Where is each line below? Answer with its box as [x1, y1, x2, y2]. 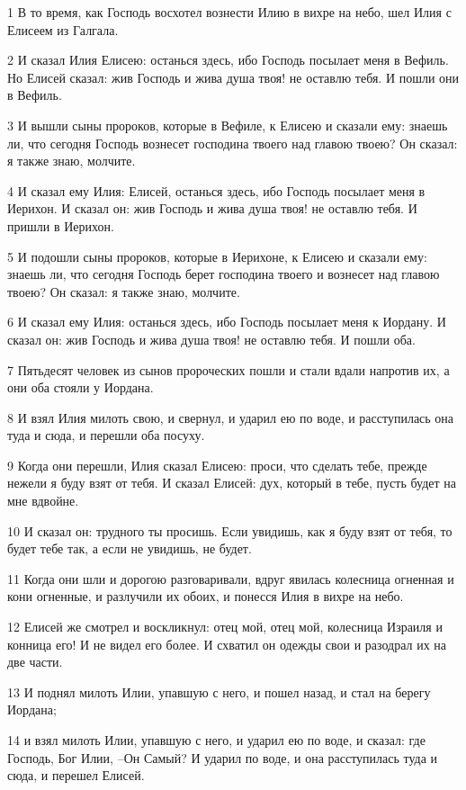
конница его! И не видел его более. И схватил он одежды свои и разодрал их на [7, 634, 447, 653]
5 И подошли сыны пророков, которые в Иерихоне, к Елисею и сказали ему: [7, 247, 427, 265]
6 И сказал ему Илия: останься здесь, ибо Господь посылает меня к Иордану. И [7, 312, 446, 331]
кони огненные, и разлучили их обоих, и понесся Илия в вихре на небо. [7, 587, 404, 606]
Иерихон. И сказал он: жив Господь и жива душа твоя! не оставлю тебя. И [7, 199, 417, 218]
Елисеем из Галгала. [7, 20, 119, 39]
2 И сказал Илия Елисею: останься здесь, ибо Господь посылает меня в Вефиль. [7, 50, 449, 69]
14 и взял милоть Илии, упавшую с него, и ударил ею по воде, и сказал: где [7, 731, 426, 749]
